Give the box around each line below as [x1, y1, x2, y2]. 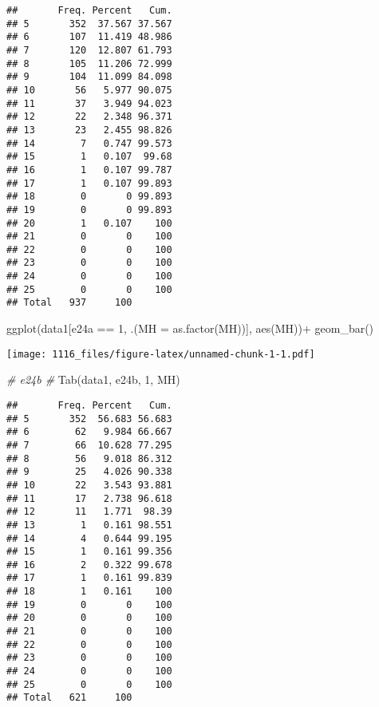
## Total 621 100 [6, 692, 132, 704]
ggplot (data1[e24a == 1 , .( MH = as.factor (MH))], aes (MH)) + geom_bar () [6, 320, 374, 337]
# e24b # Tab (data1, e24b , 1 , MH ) [6, 371, 180, 388]
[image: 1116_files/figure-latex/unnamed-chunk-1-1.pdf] [6, 348, 315, 360]
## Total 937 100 [6, 297, 132, 309]
